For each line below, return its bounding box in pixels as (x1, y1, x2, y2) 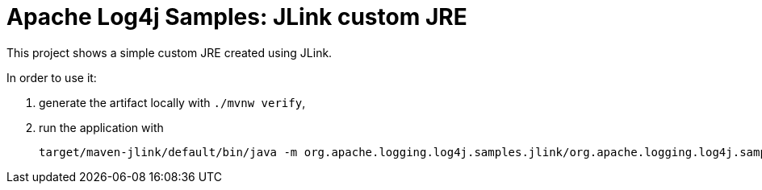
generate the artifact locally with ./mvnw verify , (39, 95, 306, 109)
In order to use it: (6, 70, 97, 85)
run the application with (39, 120, 164, 134)
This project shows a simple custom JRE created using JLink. (6, 45, 333, 60)
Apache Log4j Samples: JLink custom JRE (6, 3, 467, 31)
